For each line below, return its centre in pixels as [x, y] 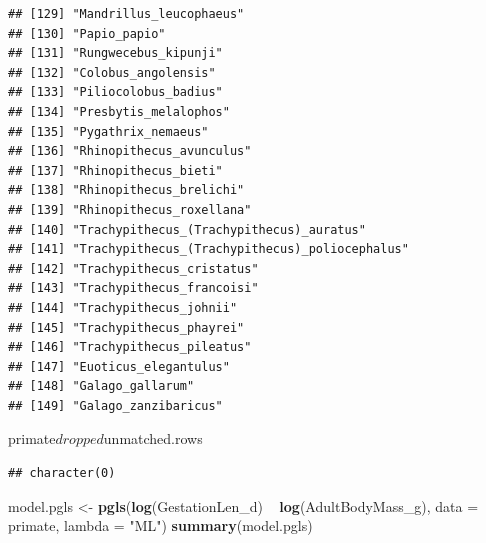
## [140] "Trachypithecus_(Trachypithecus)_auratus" [187, 229]
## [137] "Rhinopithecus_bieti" [115, 170]
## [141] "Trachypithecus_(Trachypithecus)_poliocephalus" [208, 249]
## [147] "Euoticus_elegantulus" [119, 366]
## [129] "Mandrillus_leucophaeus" [126, 14]
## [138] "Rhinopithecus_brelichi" [126, 190]
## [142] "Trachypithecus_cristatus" [133, 268]
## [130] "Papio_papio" [87, 33]
